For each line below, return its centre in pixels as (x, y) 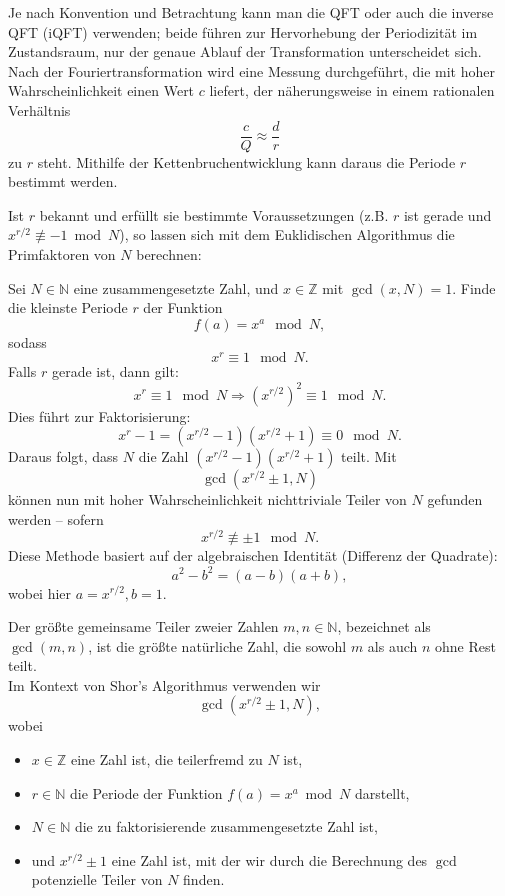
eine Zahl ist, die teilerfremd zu (166, 759)
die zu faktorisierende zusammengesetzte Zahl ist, (226, 826)
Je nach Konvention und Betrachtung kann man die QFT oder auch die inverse (251, 12)
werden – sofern (56, 518)
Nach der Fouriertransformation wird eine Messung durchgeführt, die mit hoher (251, 70)
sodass (27, 341)
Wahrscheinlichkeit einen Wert (101, 90)
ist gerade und (447, 214)
